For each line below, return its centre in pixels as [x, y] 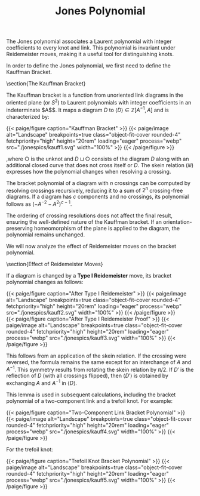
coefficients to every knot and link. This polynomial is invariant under [91, 48]
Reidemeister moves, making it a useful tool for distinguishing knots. [90, 54]
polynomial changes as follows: [45, 282]
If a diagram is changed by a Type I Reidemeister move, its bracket [89, 275]
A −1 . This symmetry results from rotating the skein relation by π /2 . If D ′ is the [100, 369]
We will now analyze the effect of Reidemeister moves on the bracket [91, 246]
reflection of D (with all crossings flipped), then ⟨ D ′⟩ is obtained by [87, 376]
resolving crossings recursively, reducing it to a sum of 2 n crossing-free [95, 190]
